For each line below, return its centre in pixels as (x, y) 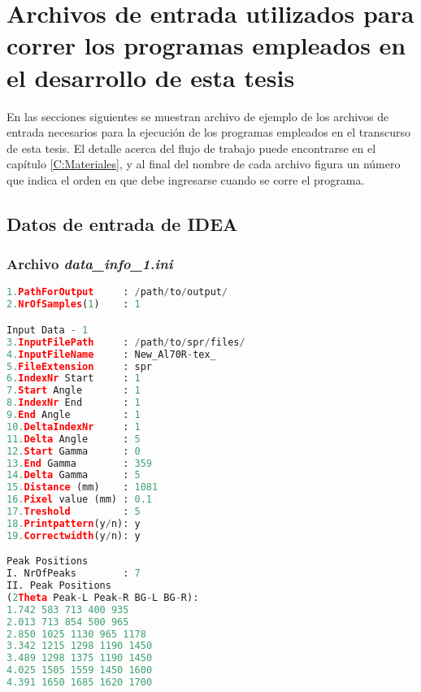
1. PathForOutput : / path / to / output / (117, 292)
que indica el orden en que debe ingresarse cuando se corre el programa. (186, 179)
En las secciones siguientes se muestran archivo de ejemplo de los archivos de (198, 116)
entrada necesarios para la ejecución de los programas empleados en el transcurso (208, 132)
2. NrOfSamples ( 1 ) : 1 (74, 305)
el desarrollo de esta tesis (151, 77)
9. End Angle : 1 (74, 415)
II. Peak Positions (59, 586)
